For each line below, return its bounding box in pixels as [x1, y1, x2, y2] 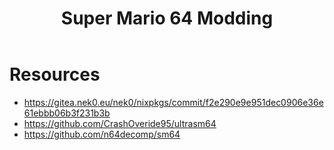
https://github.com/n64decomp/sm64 [23, 128, 181, 140]
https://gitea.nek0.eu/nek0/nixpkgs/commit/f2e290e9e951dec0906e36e [23, 96, 324, 108]
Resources [9, 63, 101, 86]
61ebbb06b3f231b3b [23, 107, 111, 119]
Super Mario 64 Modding [60, 7, 274, 30]
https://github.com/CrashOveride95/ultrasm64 [23, 117, 217, 129]
